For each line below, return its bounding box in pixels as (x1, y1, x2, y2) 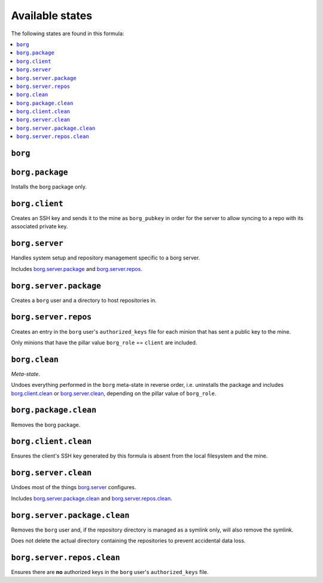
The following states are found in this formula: (11, 30, 124, 37)
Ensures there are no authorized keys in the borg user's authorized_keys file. (11, 568, 209, 575)
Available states (11, 9, 93, 22)
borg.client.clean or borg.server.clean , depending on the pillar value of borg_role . (11, 389, 217, 397)
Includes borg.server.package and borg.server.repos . (11, 265, 143, 272)
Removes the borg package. (11, 421, 81, 428)
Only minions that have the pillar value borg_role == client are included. (11, 338, 197, 346)
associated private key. (11, 223, 68, 230)
